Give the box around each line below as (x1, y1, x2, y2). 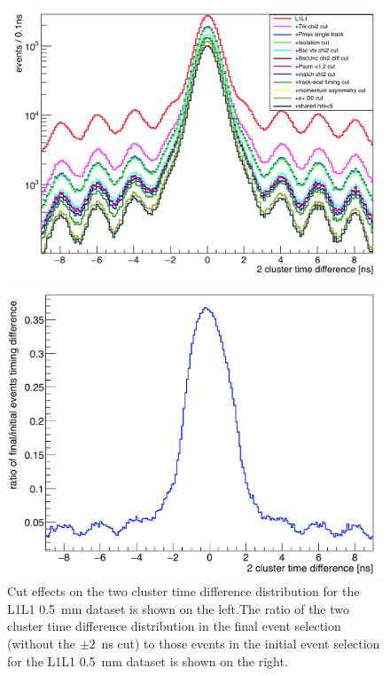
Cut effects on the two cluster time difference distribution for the (7, 582, 360, 601)
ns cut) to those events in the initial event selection (101, 634, 380, 653)
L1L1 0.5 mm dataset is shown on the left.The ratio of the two (7, 599, 350, 617)
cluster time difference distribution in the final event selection (7, 617, 341, 635)
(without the (7, 634, 76, 653)
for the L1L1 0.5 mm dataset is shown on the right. (7, 651, 288, 670)
